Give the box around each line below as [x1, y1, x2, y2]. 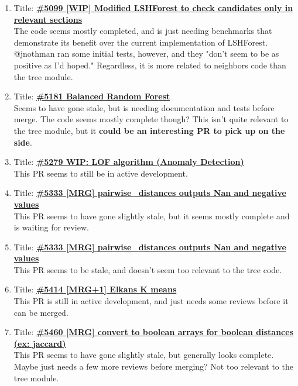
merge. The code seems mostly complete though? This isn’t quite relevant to [13, 113, 289, 125]
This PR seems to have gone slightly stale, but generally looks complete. [13, 349, 274, 361]
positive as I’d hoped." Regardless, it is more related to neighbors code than [13, 58, 286, 71]
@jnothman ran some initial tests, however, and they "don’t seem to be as [13, 47, 279, 60]
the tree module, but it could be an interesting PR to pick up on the [13, 124, 285, 136]
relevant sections [13, 13, 83, 25]
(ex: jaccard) [13, 337, 66, 349]
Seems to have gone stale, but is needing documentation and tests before [13, 101, 275, 113]
